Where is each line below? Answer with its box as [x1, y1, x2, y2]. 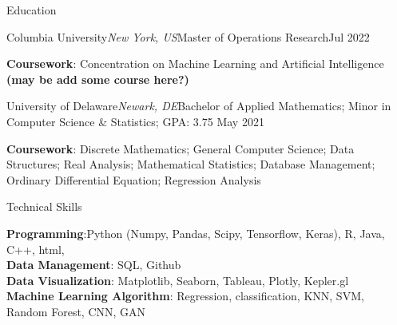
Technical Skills [6, 198, 82, 215]
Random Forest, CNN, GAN [6, 303, 146, 319]
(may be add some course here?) [6, 70, 189, 87]
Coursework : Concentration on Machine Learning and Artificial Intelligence [6, 55, 384, 72]
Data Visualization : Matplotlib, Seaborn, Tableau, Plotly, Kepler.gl [6, 271, 349, 288]
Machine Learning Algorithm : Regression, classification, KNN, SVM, [6, 287, 364, 304]
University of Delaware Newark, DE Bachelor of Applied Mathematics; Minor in [6, 97, 391, 114]
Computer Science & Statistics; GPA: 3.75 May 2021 [6, 113, 264, 129]
